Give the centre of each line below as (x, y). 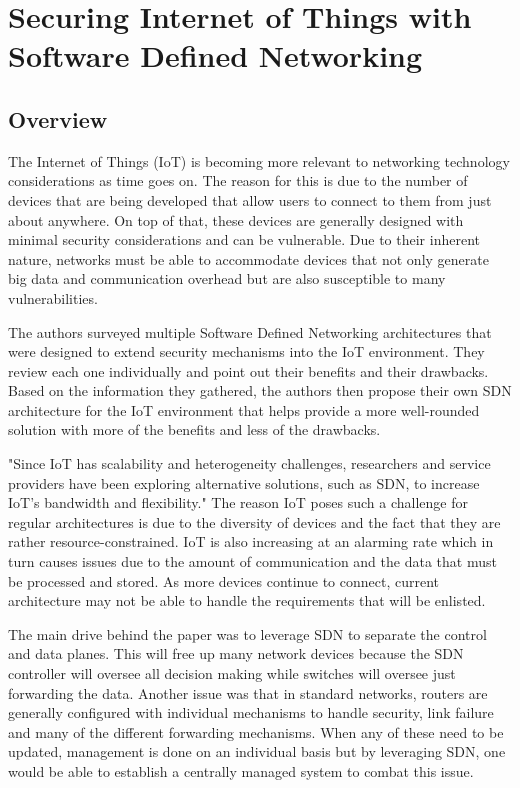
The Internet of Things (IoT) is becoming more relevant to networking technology (259, 160)
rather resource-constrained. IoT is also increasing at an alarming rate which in (251, 541)
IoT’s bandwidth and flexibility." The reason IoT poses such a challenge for (238, 502)
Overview (58, 118)
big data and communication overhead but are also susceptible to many (227, 278)
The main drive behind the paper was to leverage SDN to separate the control (247, 633)
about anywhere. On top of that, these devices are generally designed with (236, 219)
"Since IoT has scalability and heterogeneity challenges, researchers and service (249, 463)
